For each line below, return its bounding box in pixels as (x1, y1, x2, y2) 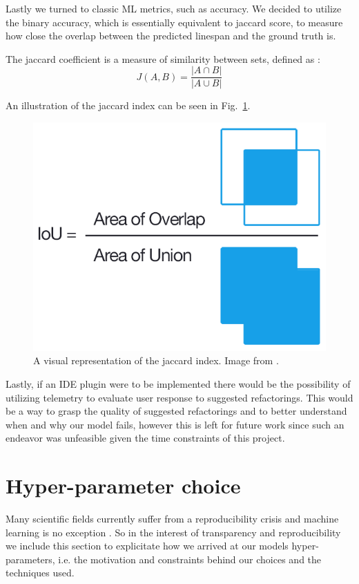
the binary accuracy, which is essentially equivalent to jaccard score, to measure (6, 15, 343, 29)
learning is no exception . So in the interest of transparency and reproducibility (6, 525, 341, 539)
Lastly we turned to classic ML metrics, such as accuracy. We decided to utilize (6, 1, 342, 15)
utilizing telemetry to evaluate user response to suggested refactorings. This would (6, 390, 353, 404)
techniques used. (6, 565, 75, 580)
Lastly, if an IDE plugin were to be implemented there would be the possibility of (6, 376, 351, 390)
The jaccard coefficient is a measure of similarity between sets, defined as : (6, 51, 320, 66)
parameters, (6, 552, 55, 566)
